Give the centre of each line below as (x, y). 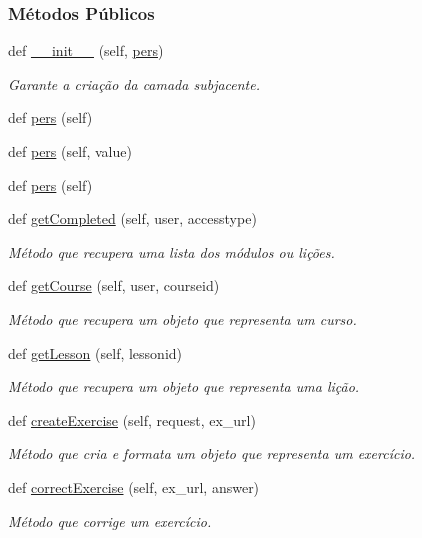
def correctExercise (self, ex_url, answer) (134, 486)
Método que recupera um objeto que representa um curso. (182, 318)
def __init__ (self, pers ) (86, 50)
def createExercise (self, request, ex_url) (132, 419)
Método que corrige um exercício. (110, 520)
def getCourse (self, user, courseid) (114, 285)
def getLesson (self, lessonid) (95, 352)
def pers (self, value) (70, 151)
